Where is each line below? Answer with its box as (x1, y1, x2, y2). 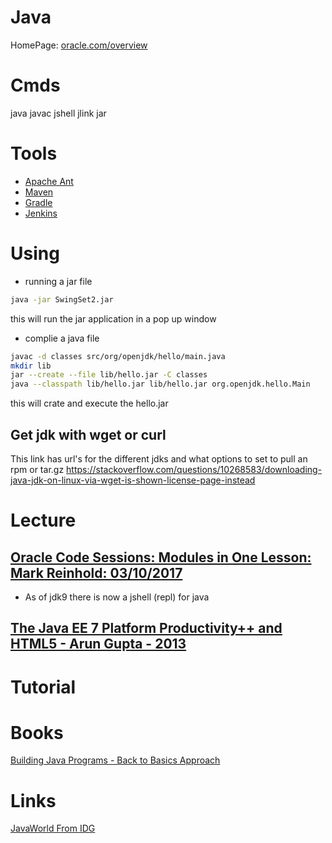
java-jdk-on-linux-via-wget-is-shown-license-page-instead (10, 474, 256, 486)
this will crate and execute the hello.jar (10, 397, 169, 410)
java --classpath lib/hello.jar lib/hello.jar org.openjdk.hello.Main (10, 379, 311, 390)
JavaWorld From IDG (10, 822, 96, 835)
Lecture (10, 509, 77, 532)
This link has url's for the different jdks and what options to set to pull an (10, 452, 308, 465)
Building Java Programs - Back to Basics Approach (10, 754, 221, 766)
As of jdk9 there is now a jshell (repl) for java (24, 591, 210, 603)
